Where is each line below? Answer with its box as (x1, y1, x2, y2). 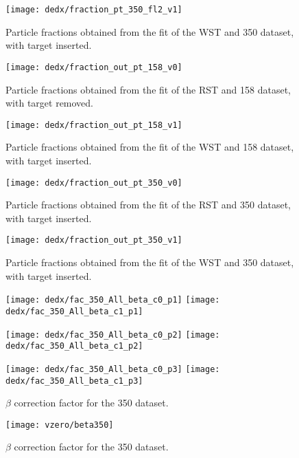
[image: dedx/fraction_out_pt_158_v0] (5, 62, 182, 72)
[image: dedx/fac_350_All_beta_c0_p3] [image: (5, 364, 220, 374)
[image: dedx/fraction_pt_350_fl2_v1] (5, 5, 182, 14)
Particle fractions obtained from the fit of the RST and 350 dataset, (5, 197, 291, 212)
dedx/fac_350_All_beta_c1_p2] (5, 341, 143, 351)
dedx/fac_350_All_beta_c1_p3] (5, 375, 143, 386)
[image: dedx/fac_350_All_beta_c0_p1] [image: (5, 295, 220, 305)
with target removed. (5, 96, 94, 110)
